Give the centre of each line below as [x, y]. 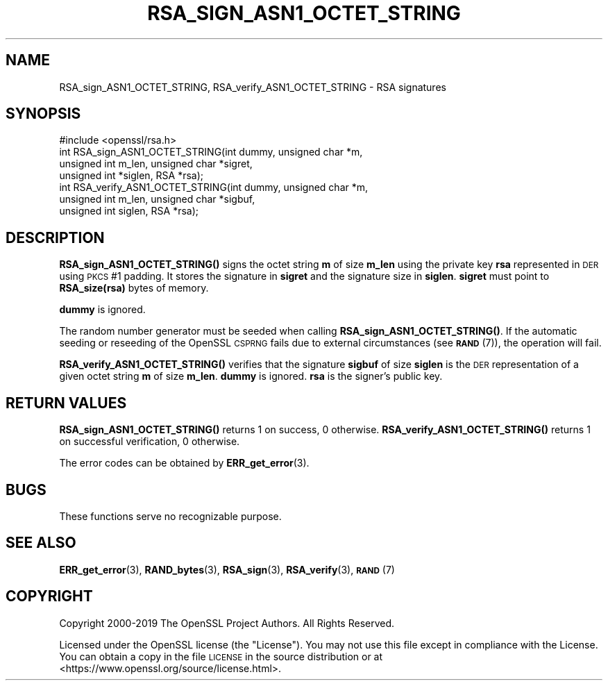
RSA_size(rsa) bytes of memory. [134, 288]
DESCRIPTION [55, 237]
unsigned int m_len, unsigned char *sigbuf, [157, 199]
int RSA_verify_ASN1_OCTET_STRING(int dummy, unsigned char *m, [214, 187]
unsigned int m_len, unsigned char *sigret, [156, 164]
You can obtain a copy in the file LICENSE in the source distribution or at [221, 656]
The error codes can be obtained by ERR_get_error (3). [184, 463]
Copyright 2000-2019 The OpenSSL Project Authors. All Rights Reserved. [227, 623]
